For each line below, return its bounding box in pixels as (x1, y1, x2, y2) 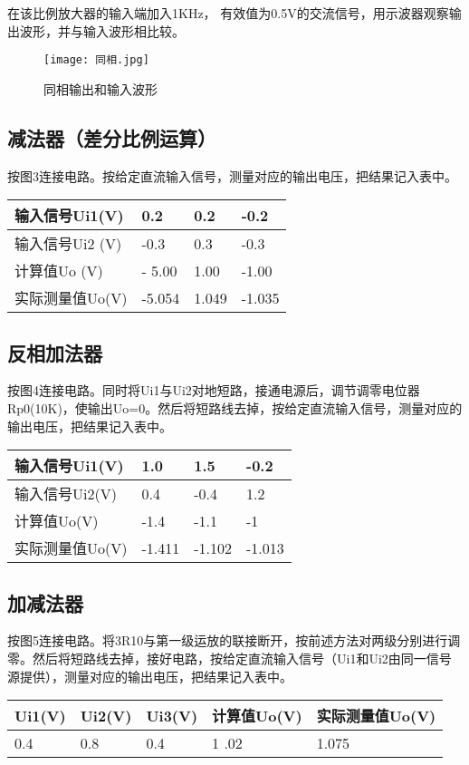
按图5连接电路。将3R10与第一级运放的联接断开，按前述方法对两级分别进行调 (7, 631, 461, 650)
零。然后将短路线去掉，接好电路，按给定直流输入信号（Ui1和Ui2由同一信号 (7, 649, 452, 668)
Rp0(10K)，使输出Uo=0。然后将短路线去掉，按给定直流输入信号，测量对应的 (7, 399, 463, 418)
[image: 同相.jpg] (43, 53, 149, 67)
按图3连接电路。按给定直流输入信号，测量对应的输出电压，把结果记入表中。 (7, 166, 457, 185)
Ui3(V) (146, 704, 198, 726)
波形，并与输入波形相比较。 (19, 21, 185, 40)
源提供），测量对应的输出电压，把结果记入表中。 (7, 666, 292, 685)
